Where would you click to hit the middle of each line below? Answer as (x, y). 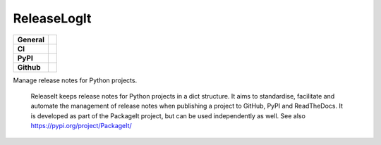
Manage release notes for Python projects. (75, 80)
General (31, 39)
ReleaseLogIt (52, 18)
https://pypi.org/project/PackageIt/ (81, 126)
